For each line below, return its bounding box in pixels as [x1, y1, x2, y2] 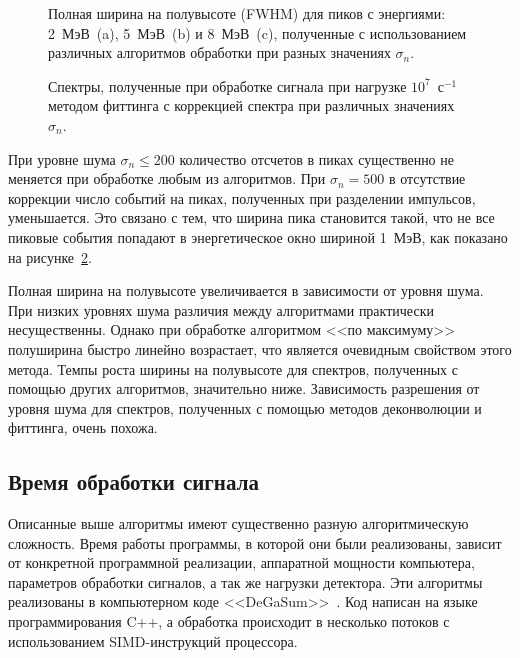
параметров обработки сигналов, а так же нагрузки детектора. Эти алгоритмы [8, 571, 483, 592]
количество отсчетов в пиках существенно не [179, 148, 454, 169]
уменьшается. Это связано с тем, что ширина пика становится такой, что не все [8, 207, 495, 228]
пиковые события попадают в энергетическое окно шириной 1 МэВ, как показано [8, 226, 508, 247]
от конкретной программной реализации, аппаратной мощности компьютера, [8, 552, 475, 573]
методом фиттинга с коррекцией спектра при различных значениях [48, 95, 455, 116]
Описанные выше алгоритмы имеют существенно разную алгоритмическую [8, 513, 469, 534]
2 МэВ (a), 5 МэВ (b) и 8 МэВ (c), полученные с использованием [48, 22, 467, 43]
